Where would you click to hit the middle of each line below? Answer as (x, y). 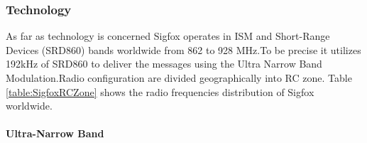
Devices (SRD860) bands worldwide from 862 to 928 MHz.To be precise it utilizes (183, 49)
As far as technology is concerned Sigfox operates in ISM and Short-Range (168, 36)
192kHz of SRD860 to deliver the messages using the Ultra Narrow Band (164, 64)
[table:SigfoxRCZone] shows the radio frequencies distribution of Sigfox (160, 91)
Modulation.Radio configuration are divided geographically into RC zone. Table (179, 78)
